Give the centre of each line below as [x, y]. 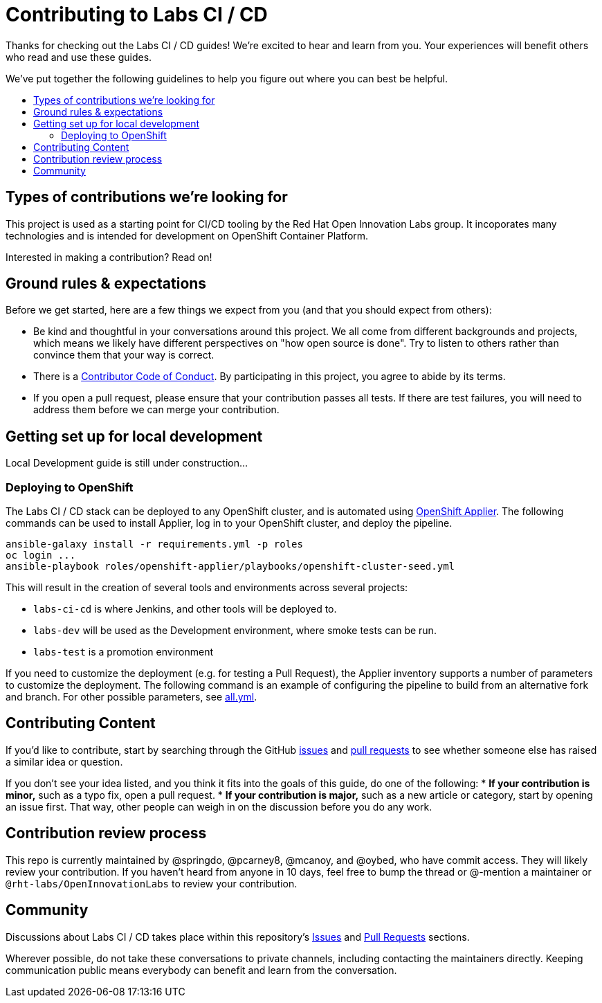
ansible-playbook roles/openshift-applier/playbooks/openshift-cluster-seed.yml [230, 567]
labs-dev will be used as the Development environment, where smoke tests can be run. [235, 631]
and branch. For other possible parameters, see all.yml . [131, 697]
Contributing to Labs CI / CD [137, 15]
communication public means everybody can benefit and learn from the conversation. [201, 970]
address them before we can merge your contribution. [156, 410]
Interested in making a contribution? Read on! [109, 257]
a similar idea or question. [64, 761]
